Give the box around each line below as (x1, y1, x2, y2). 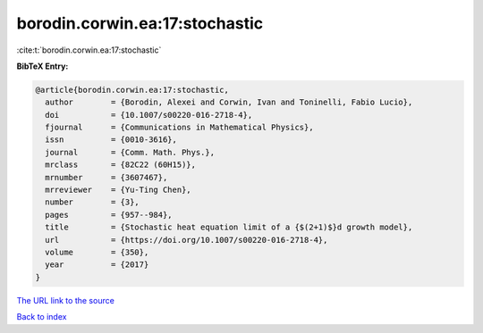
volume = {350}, (45, 247, 149, 257)
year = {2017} (45, 260, 149, 270)
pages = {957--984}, (45, 210, 174, 220)
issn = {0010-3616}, (45, 135, 178, 145)
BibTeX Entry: (16, 61, 69, 71)
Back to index (16, 312, 67, 322)
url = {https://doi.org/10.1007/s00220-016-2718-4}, (45, 235, 328, 245)
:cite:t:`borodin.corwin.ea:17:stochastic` (16, 45, 162, 55)
